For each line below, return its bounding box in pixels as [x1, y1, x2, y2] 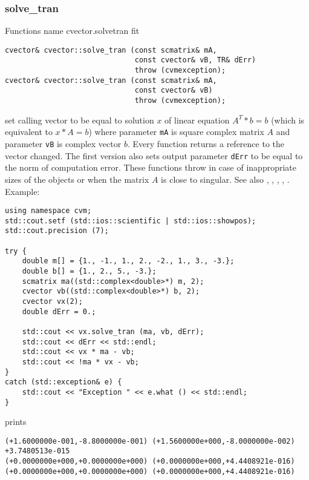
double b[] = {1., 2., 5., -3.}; [22, 267, 157, 276]
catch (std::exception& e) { [5, 378, 122, 387]
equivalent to [5, 125, 53, 138]
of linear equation [164, 113, 230, 126]
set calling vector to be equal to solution [5, 113, 154, 126]
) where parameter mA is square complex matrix [88, 125, 264, 138]
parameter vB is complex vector [5, 137, 122, 150]
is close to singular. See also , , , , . [161, 173, 290, 185]
